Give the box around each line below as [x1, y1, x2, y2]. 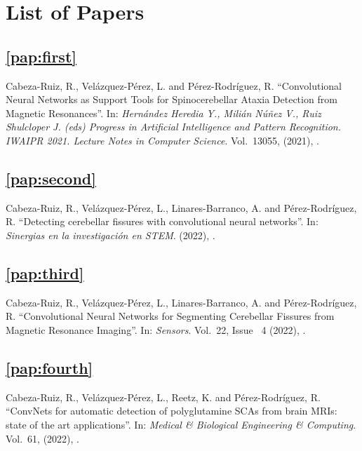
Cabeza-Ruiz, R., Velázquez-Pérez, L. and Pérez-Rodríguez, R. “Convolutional [6, 78, 342, 93]
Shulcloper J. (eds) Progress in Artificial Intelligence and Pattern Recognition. [6, 119, 342, 134]
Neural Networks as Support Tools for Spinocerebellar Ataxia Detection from [6, 92, 337, 107]
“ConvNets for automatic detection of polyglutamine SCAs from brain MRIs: [6, 403, 337, 418]
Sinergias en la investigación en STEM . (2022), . [6, 227, 215, 242]
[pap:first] [6, 45, 76, 67]
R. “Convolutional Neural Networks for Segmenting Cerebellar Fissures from [6, 309, 335, 323]
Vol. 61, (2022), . [6, 431, 80, 445]
